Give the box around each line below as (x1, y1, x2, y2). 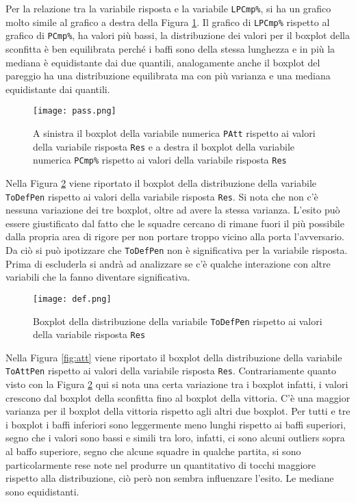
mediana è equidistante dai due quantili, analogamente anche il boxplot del (5, 55, 320, 69)
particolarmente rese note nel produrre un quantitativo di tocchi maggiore (5, 457, 316, 472)
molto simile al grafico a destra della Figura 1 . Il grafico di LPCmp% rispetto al (5, 14, 330, 29)
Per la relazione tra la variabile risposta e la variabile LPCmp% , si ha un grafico (5, 1, 331, 15)
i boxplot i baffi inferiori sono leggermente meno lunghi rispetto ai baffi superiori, (5, 417, 346, 431)
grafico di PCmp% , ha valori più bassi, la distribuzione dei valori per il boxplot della (5, 28, 350, 42)
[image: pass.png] (33, 106, 116, 116)
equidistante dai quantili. (5, 81, 110, 96)
